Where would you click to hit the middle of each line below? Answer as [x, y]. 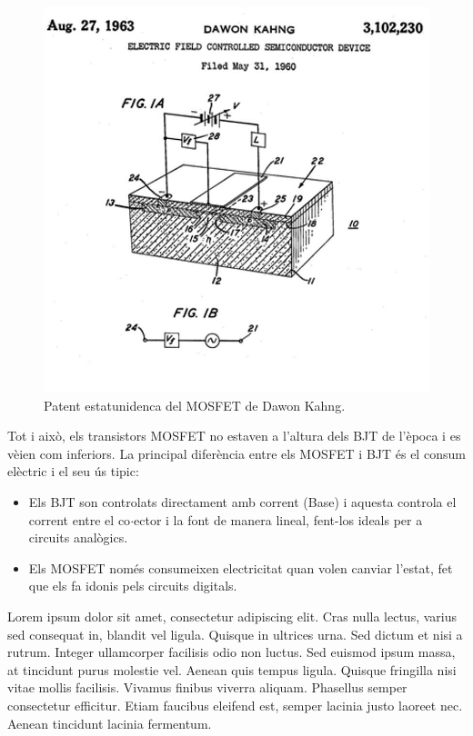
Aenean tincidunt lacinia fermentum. [110, 723]
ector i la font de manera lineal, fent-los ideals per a [278, 519]
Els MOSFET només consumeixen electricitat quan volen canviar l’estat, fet [241, 567]
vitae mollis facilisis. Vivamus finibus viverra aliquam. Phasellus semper [207, 687]
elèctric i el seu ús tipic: [73, 471]
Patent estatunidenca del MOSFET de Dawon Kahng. [195, 405]
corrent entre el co [80, 519]
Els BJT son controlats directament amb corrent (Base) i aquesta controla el [242, 501]
